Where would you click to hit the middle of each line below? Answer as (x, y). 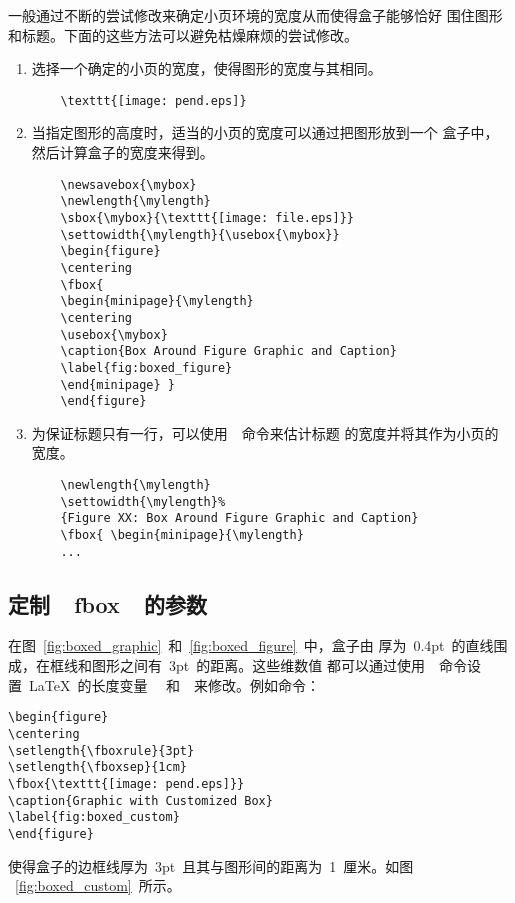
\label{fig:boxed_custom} (94, 817)
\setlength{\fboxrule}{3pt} (101, 750)
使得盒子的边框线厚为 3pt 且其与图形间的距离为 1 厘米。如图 (211, 865)
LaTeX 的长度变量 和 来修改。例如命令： (174, 684)
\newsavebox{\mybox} (128, 184)
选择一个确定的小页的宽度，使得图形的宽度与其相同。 (206, 68)
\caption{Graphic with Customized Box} (140, 800)
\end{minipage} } (117, 384)
